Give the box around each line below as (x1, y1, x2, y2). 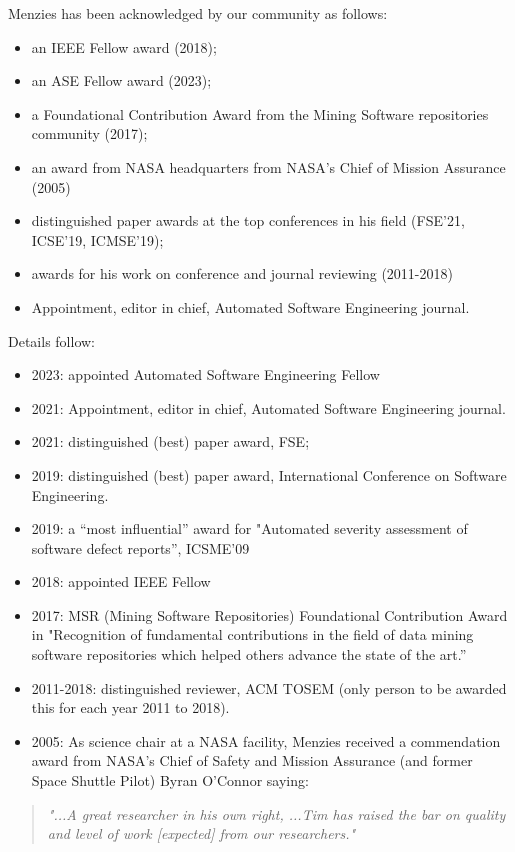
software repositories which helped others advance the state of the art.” (31, 644, 467, 665)
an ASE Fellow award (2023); (31, 70, 212, 91)
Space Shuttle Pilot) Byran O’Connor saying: (31, 770, 309, 791)
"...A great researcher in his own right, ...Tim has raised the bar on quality (47, 803, 506, 824)
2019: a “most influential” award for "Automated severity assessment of (31, 518, 468, 539)
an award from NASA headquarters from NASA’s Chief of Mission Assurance (31, 156, 506, 177)
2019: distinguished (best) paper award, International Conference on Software (31, 464, 507, 485)
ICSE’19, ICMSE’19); (31, 229, 164, 250)
